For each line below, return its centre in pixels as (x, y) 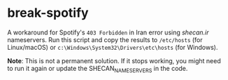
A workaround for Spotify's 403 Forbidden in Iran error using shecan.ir (108, 32)
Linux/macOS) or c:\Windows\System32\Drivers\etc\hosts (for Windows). (113, 47)
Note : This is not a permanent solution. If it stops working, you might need (114, 60)
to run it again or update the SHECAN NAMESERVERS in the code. (98, 69)
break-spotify (48, 13)
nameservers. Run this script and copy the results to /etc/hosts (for (105, 39)
